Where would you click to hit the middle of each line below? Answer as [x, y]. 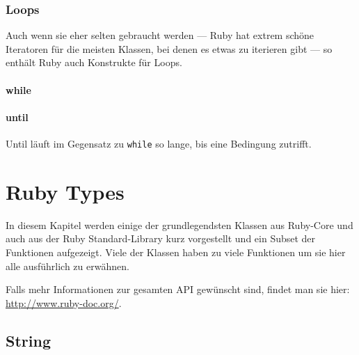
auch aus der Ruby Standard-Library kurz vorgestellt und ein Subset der [161, 238]
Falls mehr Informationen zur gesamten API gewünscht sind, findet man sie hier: [178, 289]
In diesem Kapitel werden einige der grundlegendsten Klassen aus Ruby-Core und [179, 224]
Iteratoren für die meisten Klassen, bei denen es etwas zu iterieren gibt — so [169, 48]
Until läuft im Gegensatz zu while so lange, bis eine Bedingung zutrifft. [159, 143]
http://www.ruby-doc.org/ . [64, 302]
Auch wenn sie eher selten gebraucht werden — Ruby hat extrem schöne [160, 35]
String [28, 340]
